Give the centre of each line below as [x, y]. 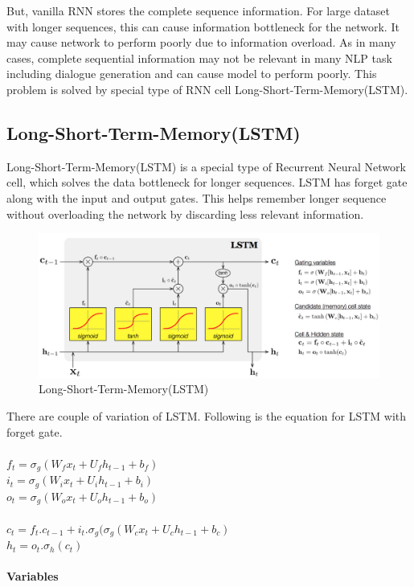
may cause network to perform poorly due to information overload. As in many [201, 42]
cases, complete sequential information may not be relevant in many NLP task [199, 57]
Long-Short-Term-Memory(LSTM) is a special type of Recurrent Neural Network [206, 166]
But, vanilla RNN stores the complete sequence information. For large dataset [199, 10]
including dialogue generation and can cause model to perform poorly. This [192, 74]
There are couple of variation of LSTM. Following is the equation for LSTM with [207, 416]
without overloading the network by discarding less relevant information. [185, 213]
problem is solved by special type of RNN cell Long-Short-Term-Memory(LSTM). [207, 89]
